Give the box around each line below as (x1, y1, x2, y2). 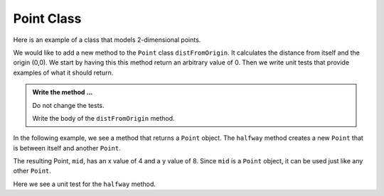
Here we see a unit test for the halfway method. (13, 180, 156, 188)
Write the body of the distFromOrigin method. (32, 114, 175, 122)
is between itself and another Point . (13, 143, 121, 152)
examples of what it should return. (13, 68, 114, 77)
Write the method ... (32, 88, 93, 97)
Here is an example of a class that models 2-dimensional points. (13, 36, 201, 44)
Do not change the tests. (32, 101, 105, 109)
